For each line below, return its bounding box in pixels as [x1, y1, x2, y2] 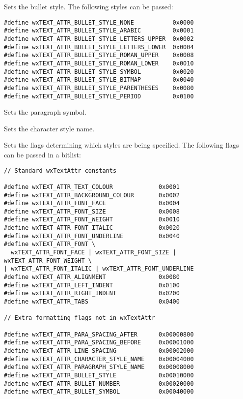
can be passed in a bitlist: [4, 149, 81, 159]
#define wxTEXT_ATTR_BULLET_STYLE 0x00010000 [4, 371, 194, 379]
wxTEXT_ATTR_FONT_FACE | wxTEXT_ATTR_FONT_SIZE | [11, 249, 176, 256]
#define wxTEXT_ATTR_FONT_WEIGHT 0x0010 [4, 216, 180, 223]
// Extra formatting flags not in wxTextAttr [4, 314, 155, 322]
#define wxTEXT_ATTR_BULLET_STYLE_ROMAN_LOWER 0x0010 [4, 60, 194, 67]
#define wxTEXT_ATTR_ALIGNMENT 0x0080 [4, 274, 180, 281]
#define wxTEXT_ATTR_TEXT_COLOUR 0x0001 [4, 183, 180, 190]
